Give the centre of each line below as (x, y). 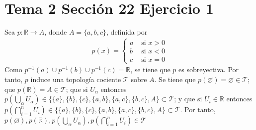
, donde (56, 32)
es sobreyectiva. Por (209, 69)
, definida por (127, 32)
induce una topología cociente (76, 79)
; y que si (188, 99)
